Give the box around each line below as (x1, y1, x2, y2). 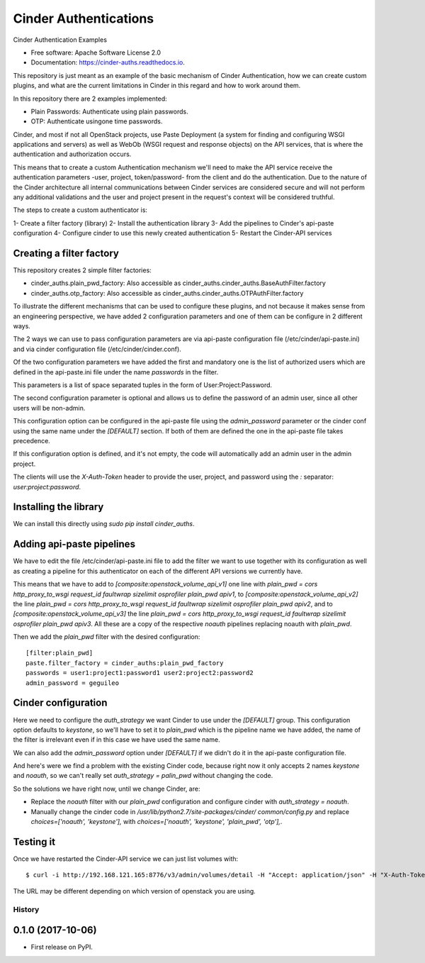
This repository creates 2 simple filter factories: (13, 266, 152, 274)
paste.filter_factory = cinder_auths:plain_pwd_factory (25, 659, 224, 667)
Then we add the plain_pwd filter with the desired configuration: (13, 633, 200, 641)
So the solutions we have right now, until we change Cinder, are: (13, 784, 200, 793)
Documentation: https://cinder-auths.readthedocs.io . (30, 58, 186, 67)
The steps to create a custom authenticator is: (13, 206, 148, 214)
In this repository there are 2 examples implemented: (13, 94, 168, 103)
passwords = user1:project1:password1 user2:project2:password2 (25, 669, 254, 677)
